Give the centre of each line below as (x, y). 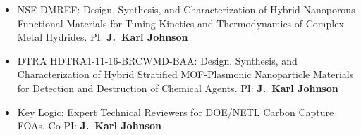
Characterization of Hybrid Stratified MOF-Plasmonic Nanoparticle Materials (185, 74)
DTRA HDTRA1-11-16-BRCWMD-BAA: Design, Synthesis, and (157, 60)
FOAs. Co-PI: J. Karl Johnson (89, 126)
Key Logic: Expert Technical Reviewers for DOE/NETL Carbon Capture (176, 111)
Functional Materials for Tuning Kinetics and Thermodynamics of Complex (180, 23)
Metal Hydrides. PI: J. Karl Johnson (103, 37)
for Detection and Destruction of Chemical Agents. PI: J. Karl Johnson (178, 88)
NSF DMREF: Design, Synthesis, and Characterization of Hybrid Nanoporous (186, 9)
